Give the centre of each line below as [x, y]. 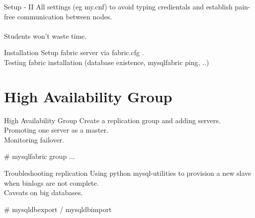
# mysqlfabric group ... [40, 156]
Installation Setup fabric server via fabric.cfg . [74, 52]
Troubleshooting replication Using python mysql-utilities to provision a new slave [128, 173]
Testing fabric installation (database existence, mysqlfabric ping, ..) [107, 62]
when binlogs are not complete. [51, 182]
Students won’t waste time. [45, 36]
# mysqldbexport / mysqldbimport [58, 209]
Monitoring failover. [34, 139]
